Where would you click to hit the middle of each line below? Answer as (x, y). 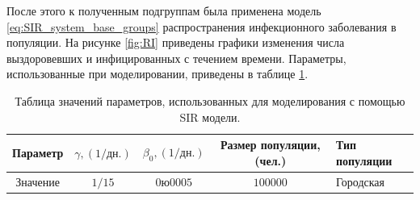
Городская (360, 181)
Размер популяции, (270, 145)
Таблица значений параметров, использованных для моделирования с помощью (210, 100)
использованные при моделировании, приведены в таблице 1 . (157, 74)
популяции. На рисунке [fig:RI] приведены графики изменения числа (176, 42)
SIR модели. (210, 117)
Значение (38, 181)
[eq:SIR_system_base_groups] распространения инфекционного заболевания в (202, 26)
